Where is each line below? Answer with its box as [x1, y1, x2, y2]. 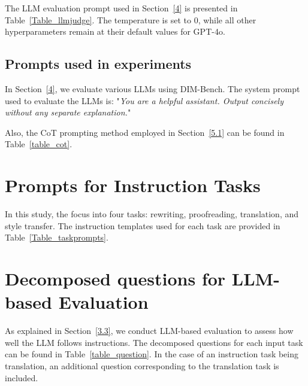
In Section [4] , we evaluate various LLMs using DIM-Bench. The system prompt [5, 82, 300, 95]
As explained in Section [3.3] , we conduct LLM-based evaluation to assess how [5, 324, 294, 337]
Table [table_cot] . [5, 138, 73, 150]
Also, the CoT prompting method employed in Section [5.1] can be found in [5, 126, 285, 138]
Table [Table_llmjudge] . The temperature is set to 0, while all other [5, 13, 256, 26]
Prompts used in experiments [5, 54, 192, 73]
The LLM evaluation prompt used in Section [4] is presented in [5, 2, 238, 14]
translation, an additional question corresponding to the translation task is [5, 359, 279, 372]
